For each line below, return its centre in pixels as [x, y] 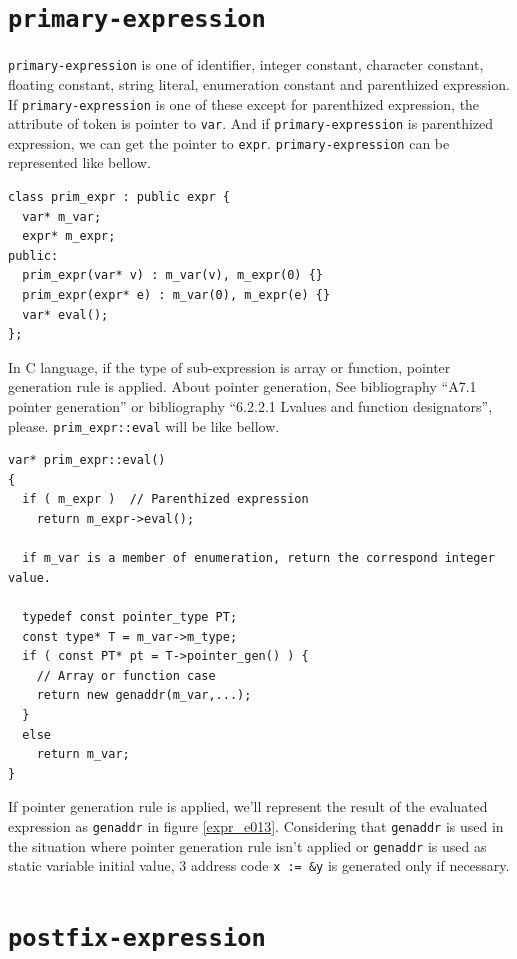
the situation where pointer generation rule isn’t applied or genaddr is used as [247, 845]
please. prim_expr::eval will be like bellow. [144, 425]
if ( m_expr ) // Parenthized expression [165, 499]
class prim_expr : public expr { [119, 197]
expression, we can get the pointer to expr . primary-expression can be [229, 142]
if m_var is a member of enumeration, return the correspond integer [258, 558]
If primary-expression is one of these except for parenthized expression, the [244, 103]
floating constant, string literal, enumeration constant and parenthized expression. [259, 83]
